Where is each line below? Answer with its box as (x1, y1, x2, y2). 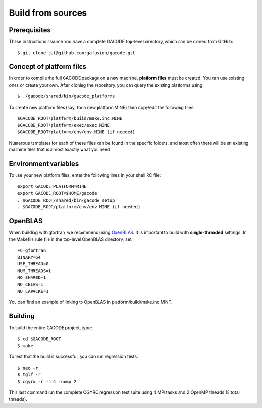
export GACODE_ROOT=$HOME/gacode (17, 190, 97, 196)
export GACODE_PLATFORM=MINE (17, 184, 87, 189)
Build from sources (9, 7, 87, 18)
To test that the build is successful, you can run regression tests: (9, 353, 138, 360)
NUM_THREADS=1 (17, 268, 51, 274)
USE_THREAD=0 (17, 261, 49, 267)
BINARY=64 (17, 255, 41, 260)
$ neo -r (17, 365, 38, 371)
